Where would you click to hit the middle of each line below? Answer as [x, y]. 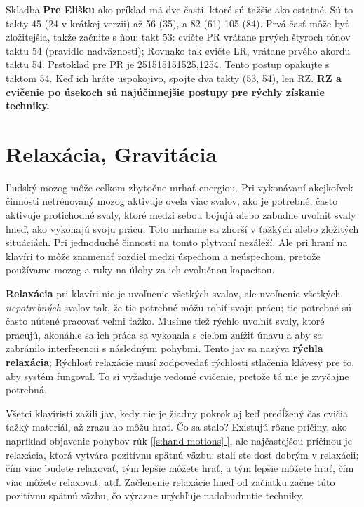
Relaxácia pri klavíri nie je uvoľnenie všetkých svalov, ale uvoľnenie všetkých [173, 293]
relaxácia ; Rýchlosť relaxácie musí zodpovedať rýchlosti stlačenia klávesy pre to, [180, 362]
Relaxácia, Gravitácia [112, 153]
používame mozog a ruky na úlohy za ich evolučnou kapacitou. [140, 270]
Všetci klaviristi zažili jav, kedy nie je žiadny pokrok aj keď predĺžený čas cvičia [177, 413]
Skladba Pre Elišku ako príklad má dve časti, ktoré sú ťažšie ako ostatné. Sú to [180, 9]
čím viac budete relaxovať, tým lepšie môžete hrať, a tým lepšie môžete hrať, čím [180, 468]
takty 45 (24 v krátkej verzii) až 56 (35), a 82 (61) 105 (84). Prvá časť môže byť [177, 23]
